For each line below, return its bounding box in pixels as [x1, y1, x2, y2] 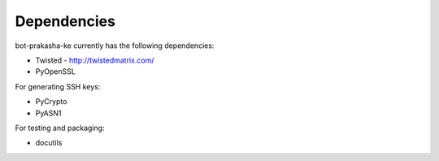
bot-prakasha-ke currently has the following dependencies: [15, 41, 215, 50]
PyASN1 [35, 108, 62, 118]
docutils [35, 138, 63, 148]
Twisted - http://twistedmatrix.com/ [35, 55, 154, 65]
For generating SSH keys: [15, 81, 101, 91]
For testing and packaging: [15, 123, 105, 133]
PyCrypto [35, 97, 67, 107]
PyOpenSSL [35, 67, 76, 76]
